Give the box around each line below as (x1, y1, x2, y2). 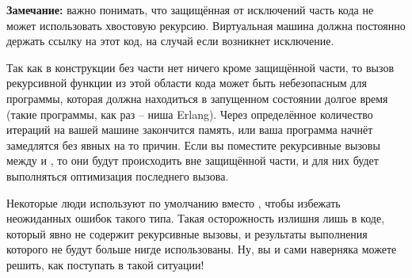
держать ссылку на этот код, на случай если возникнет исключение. (6, 32, 334, 49)
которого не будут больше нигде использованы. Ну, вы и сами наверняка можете (6, 241, 397, 257)
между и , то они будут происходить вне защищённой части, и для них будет (6, 152, 379, 169)
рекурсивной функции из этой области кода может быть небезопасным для (6, 74, 367, 91)
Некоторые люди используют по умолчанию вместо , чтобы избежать (6, 194, 341, 211)
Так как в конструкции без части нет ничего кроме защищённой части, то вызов (6, 59, 395, 75)
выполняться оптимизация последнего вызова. (6, 167, 229, 184)
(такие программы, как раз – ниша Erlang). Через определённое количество (6, 105, 373, 122)
